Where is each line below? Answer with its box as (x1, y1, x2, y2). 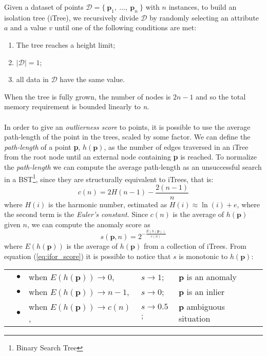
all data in (16, 74, 49, 85)
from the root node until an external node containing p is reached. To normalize (4, 151, 257, 162)
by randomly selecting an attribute (149, 12, 259, 23)
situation (178, 312, 211, 325)
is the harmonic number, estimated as (48, 199, 167, 209)
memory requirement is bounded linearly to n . (4, 101, 149, 112)
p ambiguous (178, 301, 225, 313)
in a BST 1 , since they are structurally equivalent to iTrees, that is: (4, 172, 214, 184)
